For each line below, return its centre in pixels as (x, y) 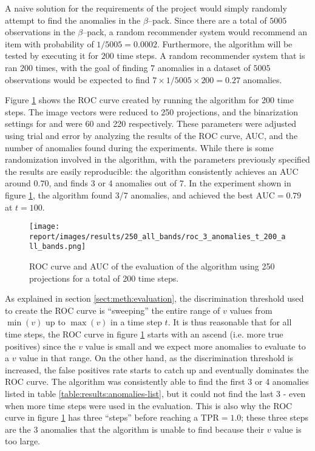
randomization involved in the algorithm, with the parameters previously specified (157, 159)
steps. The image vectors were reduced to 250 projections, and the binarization (152, 111)
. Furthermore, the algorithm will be (225, 43)
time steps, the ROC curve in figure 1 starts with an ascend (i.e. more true (144, 334)
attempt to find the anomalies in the (73, 20)
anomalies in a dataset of (204, 67)
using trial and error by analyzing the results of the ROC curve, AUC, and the (151, 135)
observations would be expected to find (77, 79)
